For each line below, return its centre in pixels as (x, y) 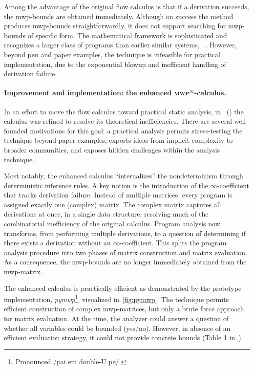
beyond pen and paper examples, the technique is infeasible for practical (112, 54)
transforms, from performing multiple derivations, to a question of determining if (125, 233)
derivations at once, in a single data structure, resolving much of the (106, 214)
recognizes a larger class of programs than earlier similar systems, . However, (120, 45)
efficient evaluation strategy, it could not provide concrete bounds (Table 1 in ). (124, 337)
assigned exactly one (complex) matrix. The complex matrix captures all (113, 204)
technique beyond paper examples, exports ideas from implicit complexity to (118, 140)
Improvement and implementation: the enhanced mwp (97, 93)
